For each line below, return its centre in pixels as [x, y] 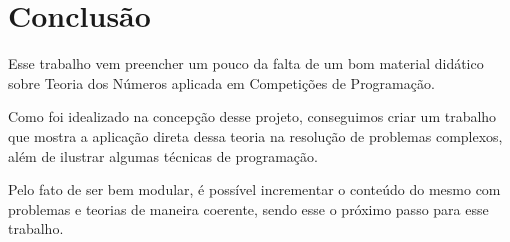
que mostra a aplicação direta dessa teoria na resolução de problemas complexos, [255, 135]
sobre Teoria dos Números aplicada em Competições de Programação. [221, 82]
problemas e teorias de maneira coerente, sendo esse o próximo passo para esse [248, 208]
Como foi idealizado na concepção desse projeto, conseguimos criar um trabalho [252, 116]
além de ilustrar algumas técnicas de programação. [163, 155]
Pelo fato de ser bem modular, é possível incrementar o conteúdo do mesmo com [254, 189]
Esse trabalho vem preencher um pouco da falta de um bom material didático [246, 63]
